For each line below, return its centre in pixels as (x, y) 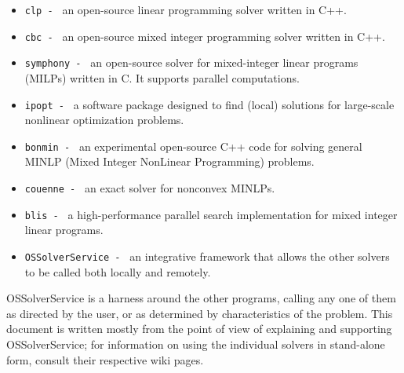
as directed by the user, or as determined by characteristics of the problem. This (200, 313)
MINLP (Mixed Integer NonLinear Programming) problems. (169, 161)
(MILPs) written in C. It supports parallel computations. (162, 77)
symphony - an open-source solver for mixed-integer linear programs (191, 62)
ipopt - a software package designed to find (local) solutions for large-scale (209, 104)
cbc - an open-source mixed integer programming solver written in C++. (205, 36)
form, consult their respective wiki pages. (105, 359)
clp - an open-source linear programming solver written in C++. (186, 9)
